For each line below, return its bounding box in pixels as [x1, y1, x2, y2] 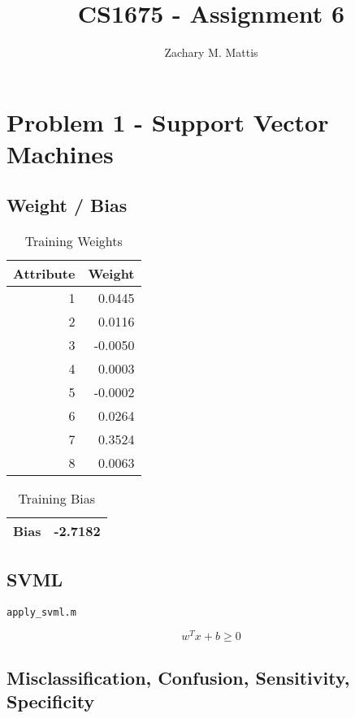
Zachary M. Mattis [164, 44, 258, 61]
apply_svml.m [6, 606, 76, 618]
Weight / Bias [6, 192, 128, 218]
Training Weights [24, 231, 123, 251]
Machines [6, 136, 114, 170]
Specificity [6, 689, 95, 714]
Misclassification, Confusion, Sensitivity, [6, 664, 350, 690]
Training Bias [18, 489, 96, 508]
